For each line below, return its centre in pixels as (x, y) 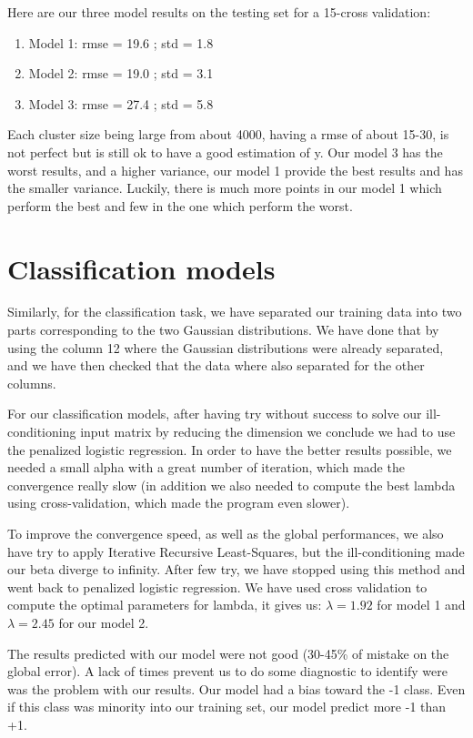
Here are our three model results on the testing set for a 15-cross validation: (219, 12)
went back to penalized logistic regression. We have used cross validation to (217, 586)
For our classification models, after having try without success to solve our (215, 414)
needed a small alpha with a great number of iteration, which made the (206, 467)
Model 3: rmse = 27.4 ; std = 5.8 (121, 103)
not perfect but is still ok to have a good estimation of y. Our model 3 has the (225, 152)
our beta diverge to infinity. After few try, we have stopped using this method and (236, 569)
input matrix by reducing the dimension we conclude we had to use (268, 432)
